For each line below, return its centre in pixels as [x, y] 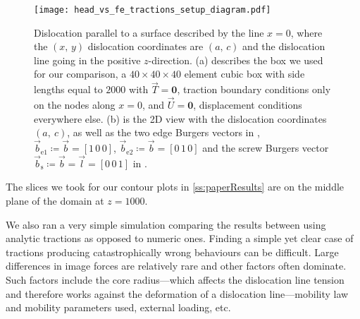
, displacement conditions [248, 105]
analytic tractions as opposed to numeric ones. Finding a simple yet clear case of [180, 238]
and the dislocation [284, 46]
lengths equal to [68, 89]
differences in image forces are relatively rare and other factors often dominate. [176, 266]
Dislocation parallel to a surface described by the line [149, 32]
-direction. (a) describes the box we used [236, 60]
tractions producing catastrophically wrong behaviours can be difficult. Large [172, 252]
